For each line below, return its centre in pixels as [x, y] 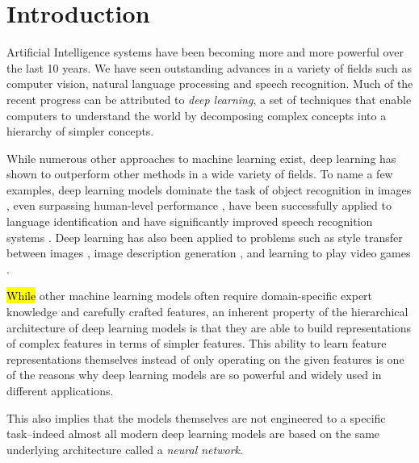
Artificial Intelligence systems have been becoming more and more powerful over [205, 52]
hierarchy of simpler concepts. [80, 131]
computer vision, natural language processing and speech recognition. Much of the [210, 83]
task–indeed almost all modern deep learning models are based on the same [193, 434]
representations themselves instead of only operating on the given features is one [205, 359]
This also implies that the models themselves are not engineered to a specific [196, 417]
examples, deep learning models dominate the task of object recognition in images [209, 189]
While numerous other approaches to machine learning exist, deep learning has [201, 158]
